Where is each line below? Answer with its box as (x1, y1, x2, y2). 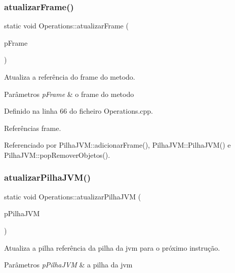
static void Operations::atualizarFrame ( (4, 20, 129, 31)
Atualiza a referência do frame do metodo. (4, 72, 135, 82)
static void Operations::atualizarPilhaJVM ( (4, 191, 141, 201)
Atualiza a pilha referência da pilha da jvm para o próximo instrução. (4, 242, 220, 253)
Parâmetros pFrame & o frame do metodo (4, 88, 134, 99)
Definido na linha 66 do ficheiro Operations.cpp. (4, 106, 153, 116)
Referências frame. (4, 122, 61, 133)
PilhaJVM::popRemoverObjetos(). (4, 149, 110, 160)
